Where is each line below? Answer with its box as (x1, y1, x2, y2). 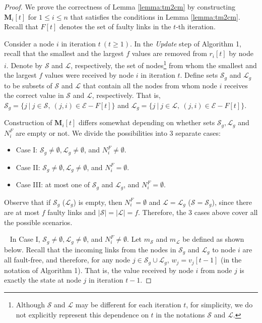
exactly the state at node (4, 275, 81, 285)
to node (212, 244, 236, 254)
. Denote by (6, 60, 43, 70)
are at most (4, 207, 40, 218)
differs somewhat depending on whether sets (78, 117, 215, 128)
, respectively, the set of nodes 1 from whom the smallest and (71, 58, 257, 70)
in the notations (156, 309, 205, 319)
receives (224, 80, 248, 90)
